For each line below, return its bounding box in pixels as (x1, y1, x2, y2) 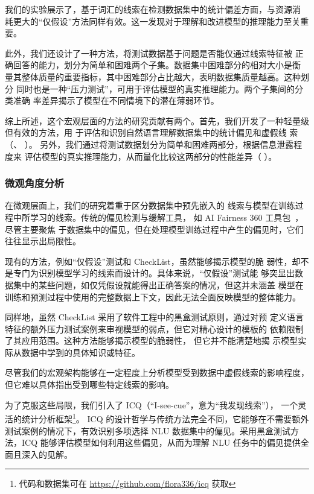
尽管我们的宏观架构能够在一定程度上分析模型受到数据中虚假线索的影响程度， (5, 366, 309, 379)
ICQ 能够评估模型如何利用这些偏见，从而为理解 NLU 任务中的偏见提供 (21, 436, 301, 449)
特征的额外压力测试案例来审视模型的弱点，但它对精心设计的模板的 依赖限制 (5, 322, 304, 335)
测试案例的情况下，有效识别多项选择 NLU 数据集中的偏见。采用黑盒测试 (5, 424, 291, 437)
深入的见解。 (21, 448, 72, 460)
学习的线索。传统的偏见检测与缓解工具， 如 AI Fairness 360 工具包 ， (30, 211, 304, 223)
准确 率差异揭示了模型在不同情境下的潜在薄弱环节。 (13, 94, 219, 107)
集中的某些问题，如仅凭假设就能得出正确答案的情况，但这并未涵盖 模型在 (13, 278, 304, 291)
